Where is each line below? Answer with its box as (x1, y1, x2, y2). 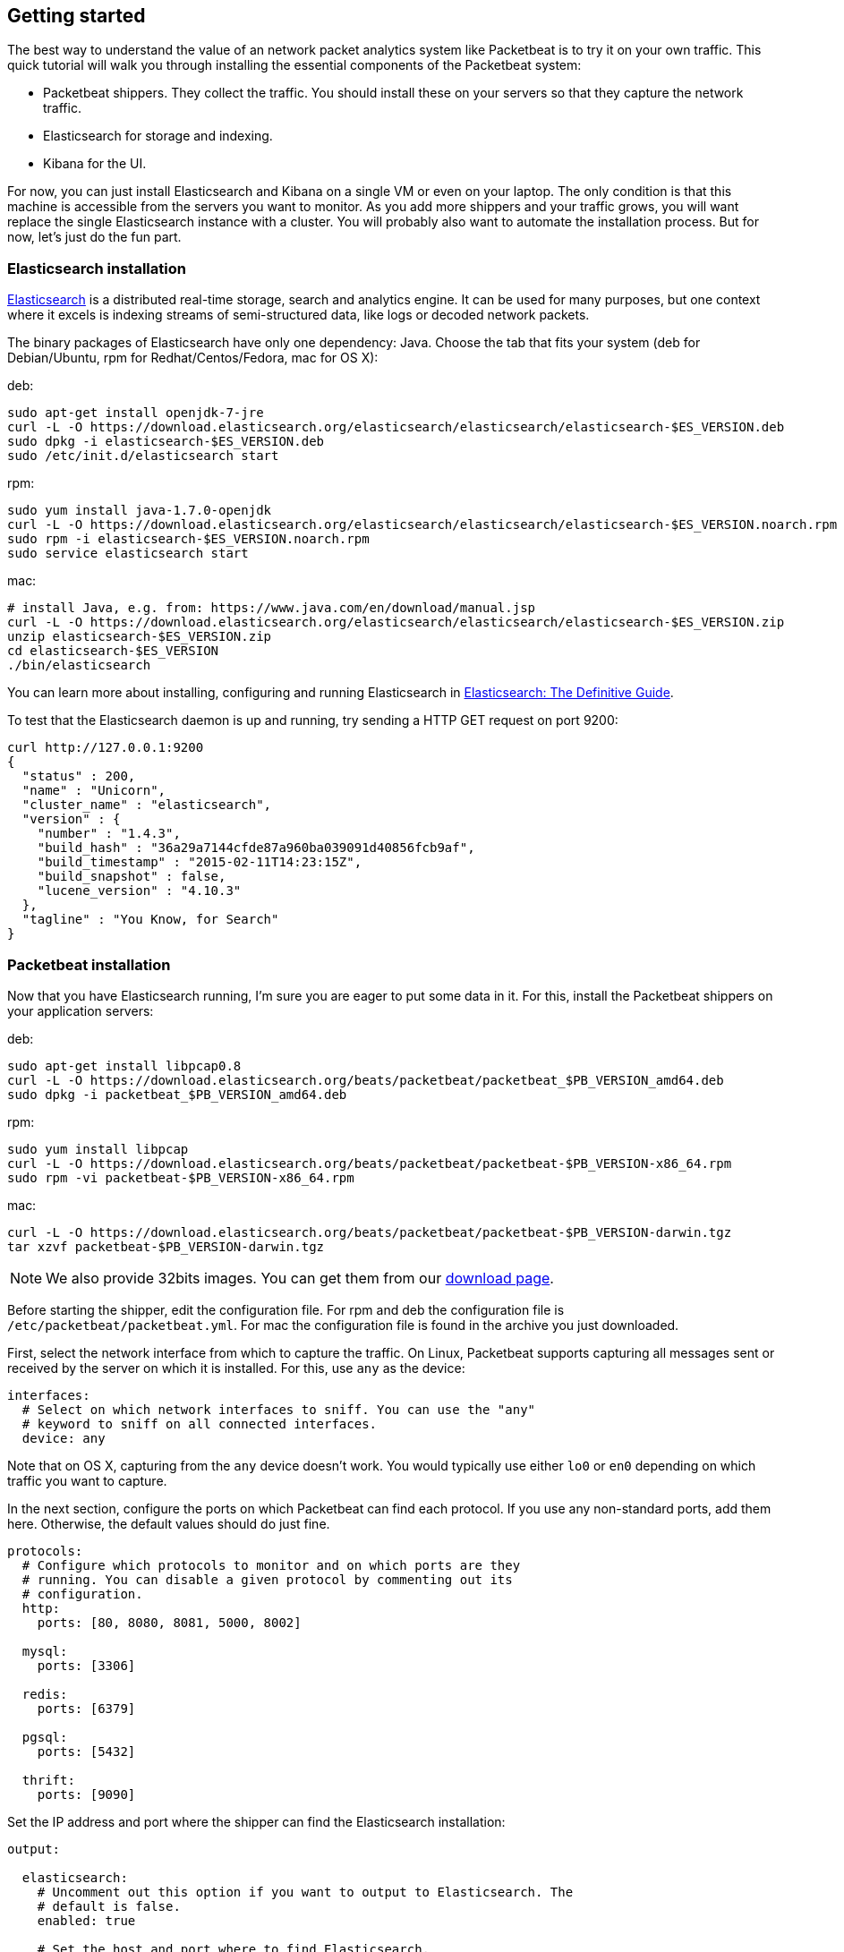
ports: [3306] (37, 1658, 136, 1673)
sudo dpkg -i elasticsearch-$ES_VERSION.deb (7, 434, 325, 449)
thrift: (21, 1772, 75, 1787)
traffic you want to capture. (7, 1472, 167, 1488)
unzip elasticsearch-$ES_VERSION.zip (7, 629, 272, 644)
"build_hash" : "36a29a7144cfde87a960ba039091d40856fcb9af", (37, 840, 475, 856)
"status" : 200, (21, 769, 136, 784)
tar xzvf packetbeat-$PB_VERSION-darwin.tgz (7, 1239, 325, 1254)
